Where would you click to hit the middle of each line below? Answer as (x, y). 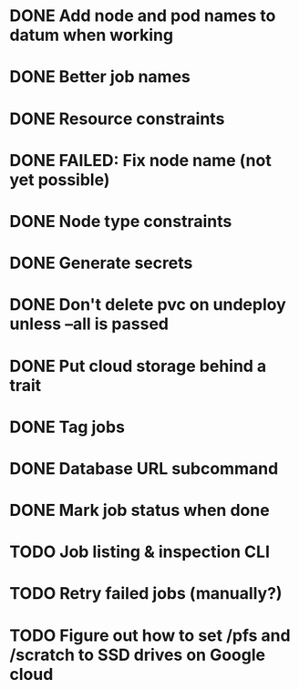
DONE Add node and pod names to (143, 16)
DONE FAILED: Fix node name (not (140, 160)
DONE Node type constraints (121, 221)
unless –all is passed (89, 324)
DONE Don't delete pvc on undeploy (148, 305)
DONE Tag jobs (67, 427)
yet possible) (60, 180)
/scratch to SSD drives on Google (138, 655)
